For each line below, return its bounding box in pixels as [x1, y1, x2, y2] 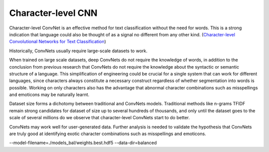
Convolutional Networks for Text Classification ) [9, 39, 107, 45]
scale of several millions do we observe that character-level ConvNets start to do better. [9, 115, 190, 121]
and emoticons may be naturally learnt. [9, 92, 90, 98]
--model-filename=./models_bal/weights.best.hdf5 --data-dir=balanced [9, 140, 157, 146]
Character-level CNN [9, 7, 98, 18]
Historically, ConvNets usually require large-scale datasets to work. [9, 48, 148, 54]
